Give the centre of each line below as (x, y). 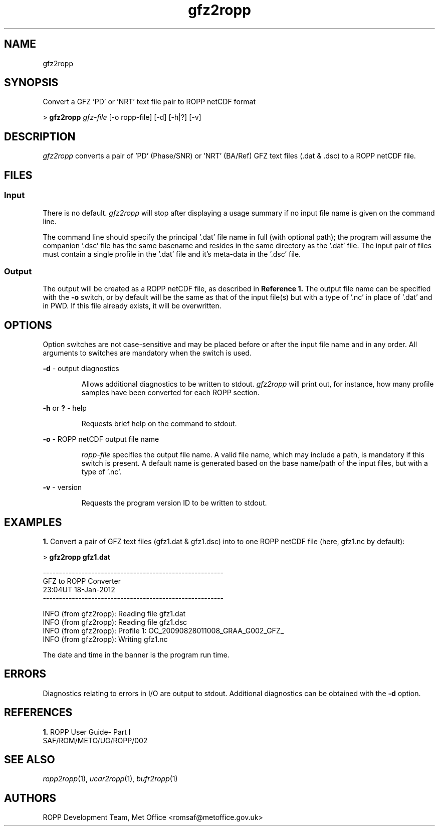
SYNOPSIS (31, 83)
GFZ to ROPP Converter (82, 581)
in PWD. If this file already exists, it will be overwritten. (132, 306)
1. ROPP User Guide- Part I (87, 732)
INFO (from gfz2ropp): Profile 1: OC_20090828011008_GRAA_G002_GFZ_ (163, 630)
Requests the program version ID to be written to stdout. (174, 503)
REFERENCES (38, 713)
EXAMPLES (33, 522)
